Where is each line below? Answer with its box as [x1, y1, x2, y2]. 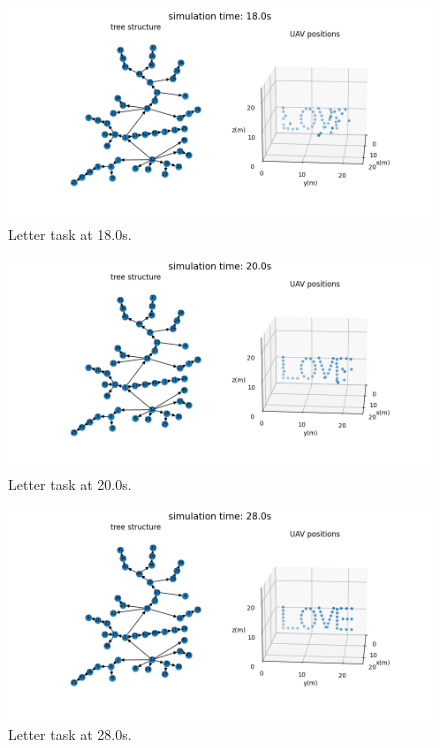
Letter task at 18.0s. [8, 223, 132, 244]
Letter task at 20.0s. [8, 473, 132, 494]
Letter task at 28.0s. [8, 723, 132, 744]
